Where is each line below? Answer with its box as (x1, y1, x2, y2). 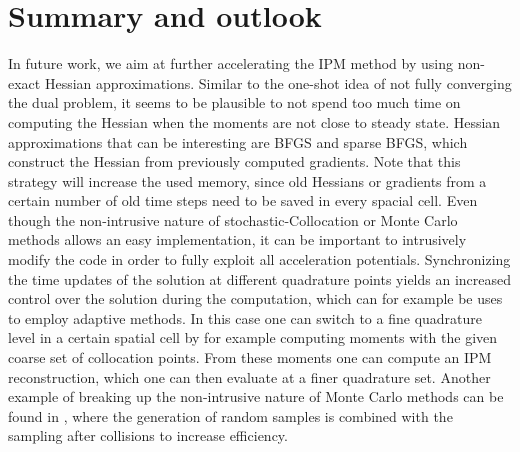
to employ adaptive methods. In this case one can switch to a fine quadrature (8, 307, 483, 328)
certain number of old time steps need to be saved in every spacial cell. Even (8, 190, 478, 211)
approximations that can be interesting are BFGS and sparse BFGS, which (8, 131, 468, 152)
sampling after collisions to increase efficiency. (8, 425, 288, 446)
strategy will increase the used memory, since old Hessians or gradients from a (8, 170, 487, 191)
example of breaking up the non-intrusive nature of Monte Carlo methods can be (8, 386, 504, 407)
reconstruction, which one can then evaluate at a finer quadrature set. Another (8, 366, 491, 387)
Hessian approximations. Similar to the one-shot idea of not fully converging (44, 72, 512, 93)
